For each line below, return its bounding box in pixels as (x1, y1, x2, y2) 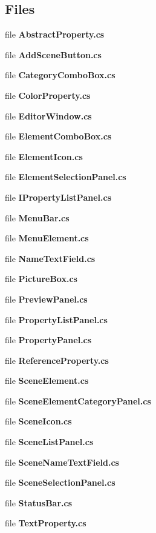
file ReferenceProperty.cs (5, 354, 109, 366)
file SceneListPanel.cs (5, 435, 94, 448)
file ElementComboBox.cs (5, 130, 112, 142)
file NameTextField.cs (5, 252, 96, 264)
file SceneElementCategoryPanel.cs (5, 394, 151, 407)
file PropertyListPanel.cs (5, 313, 108, 326)
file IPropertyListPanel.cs (5, 190, 111, 203)
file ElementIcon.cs (5, 150, 83, 163)
